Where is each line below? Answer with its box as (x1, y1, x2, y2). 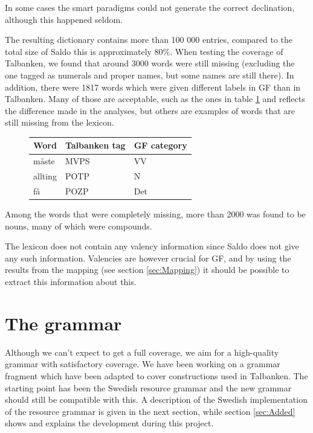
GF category (134, 139, 187, 152)
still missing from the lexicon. (5, 116, 114, 129)
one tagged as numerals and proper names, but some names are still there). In (5, 68, 294, 81)
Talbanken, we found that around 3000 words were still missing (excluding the (5, 57, 295, 69)
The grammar (5, 310, 122, 335)
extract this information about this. (5, 275, 137, 288)
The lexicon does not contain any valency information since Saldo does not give (5, 240, 299, 252)
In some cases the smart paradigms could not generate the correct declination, (5, 1, 295, 13)
